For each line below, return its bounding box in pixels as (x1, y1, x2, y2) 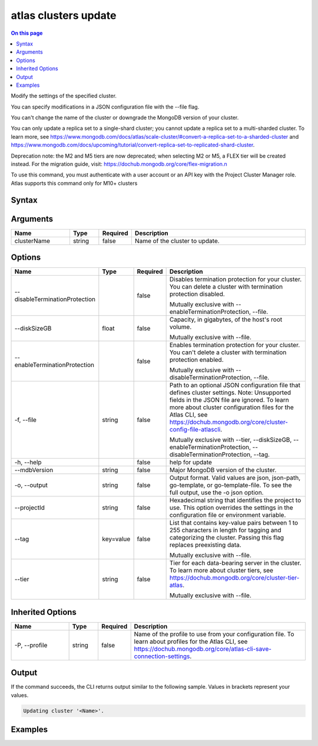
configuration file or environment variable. (169, 511, 286, 519)
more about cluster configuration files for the (169, 403, 294, 411)
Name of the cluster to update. (134, 237, 220, 245)
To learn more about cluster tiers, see (169, 567, 274, 575)
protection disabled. (169, 290, 225, 298)
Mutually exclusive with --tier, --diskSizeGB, (169, 436, 292, 444)
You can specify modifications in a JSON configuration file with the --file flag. (11, 103, 200, 110)
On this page (11, 30, 43, 37)
